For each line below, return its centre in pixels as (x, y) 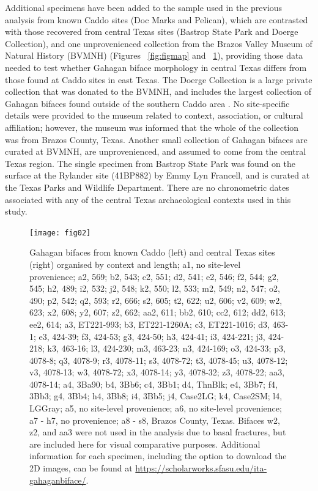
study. (16, 211)
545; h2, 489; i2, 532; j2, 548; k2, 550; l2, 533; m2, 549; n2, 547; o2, (155, 288)
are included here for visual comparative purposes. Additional (145, 444)
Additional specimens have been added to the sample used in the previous (144, 7)
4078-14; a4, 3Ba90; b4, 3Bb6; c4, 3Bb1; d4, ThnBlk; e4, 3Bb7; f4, (153, 384)
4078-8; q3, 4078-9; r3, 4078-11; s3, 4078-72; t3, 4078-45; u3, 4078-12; (159, 360)
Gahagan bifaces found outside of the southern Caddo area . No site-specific (147, 103)
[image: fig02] (60, 233)
